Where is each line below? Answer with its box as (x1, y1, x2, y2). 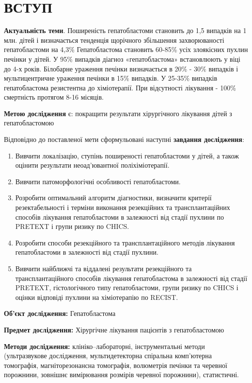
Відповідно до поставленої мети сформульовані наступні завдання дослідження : (4, 134, 244, 144)
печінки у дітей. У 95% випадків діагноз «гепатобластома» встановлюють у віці (4, 53, 240, 64)
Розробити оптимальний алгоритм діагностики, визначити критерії (15, 192, 212, 203)
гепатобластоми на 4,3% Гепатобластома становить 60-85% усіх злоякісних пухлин (4, 44, 248, 54)
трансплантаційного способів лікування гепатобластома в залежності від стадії (15, 273, 248, 283)
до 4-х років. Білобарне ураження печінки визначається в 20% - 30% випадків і (4, 63, 238, 73)
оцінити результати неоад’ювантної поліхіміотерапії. (15, 160, 170, 170)
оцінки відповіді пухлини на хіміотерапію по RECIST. (15, 292, 178, 302)
